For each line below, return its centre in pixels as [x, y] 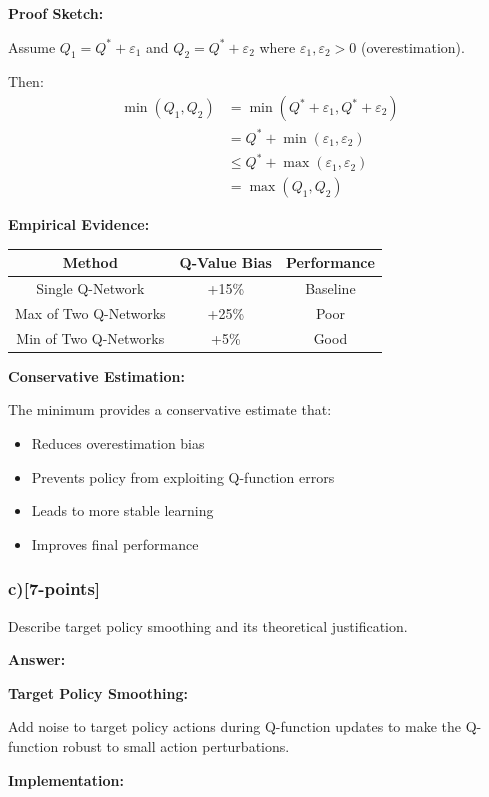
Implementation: [66, 779]
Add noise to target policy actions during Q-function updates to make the [234, 726]
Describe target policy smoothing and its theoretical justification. [208, 625]
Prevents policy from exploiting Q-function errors [183, 476]
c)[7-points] [54, 588]
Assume [32, 46]
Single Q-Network [90, 288]
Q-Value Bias [225, 262]
